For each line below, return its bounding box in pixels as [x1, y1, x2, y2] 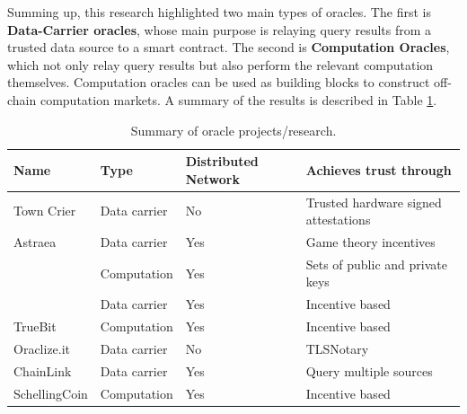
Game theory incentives [305, 233, 436, 251]
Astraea [13, 233, 57, 251]
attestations [305, 210, 371, 229]
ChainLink [13, 361, 72, 380]
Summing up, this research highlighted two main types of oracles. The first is [7, 3, 431, 21]
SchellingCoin [13, 383, 88, 402]
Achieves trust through [305, 160, 452, 179]
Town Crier [13, 201, 76, 220]
